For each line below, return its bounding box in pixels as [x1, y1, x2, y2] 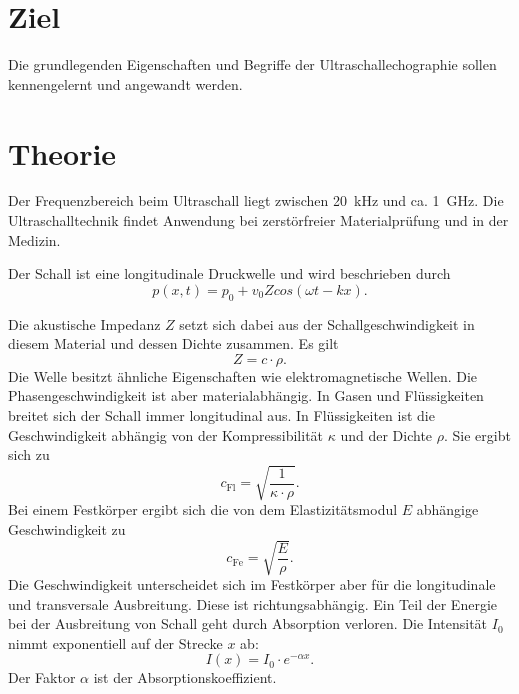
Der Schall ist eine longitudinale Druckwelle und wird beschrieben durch [8, 263, 451, 284]
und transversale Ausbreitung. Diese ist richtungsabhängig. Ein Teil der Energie [8, 593, 497, 614]
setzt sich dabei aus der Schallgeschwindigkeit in [179, 313, 475, 334]
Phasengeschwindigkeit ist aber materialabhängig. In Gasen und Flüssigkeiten [8, 385, 484, 406]
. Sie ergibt [444, 424, 511, 445]
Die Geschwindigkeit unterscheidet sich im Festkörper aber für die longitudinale [8, 574, 496, 595]
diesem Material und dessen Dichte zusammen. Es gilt [8, 333, 339, 354]
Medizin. [8, 229, 61, 250]
